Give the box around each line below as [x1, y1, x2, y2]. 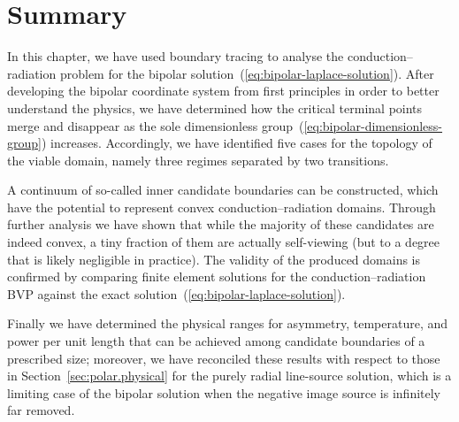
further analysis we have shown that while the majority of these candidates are [7, 215, 434, 234]
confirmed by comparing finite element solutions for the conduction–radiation [7, 267, 426, 286]
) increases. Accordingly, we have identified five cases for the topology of [41, 134, 432, 152]
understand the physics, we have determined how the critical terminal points [7, 98, 423, 117]
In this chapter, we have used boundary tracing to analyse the [7, 47, 344, 65]
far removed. [7, 401, 75, 419]
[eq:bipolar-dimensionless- [303, 116, 443, 134]
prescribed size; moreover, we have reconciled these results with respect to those [7, 349, 440, 367]
